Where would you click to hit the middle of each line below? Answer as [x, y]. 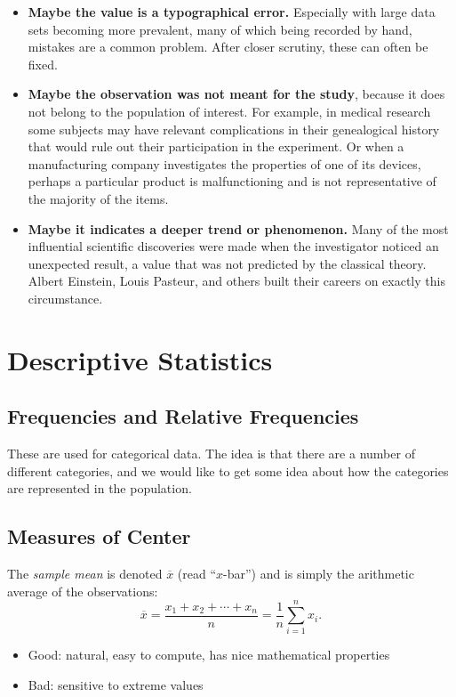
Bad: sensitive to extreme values [116, 684]
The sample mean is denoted [85, 574]
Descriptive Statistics [140, 359]
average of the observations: [83, 591]
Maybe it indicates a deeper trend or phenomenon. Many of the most [238, 228]
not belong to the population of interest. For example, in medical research [229, 111]
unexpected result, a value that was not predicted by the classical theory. [227, 263]
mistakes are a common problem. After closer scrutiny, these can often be [228, 47]
